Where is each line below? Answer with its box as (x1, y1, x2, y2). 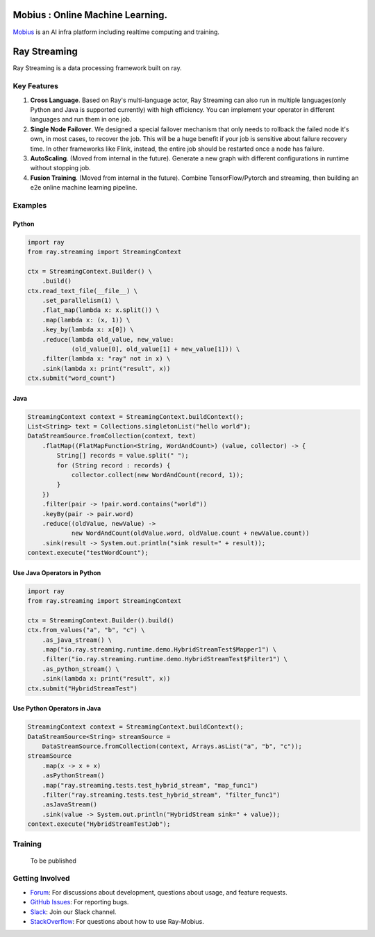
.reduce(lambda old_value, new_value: (42, 335, 174, 343)
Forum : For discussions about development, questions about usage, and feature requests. (30, 888, 287, 896)
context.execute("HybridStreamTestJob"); (27, 820, 171, 828)
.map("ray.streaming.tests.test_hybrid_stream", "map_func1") (42, 781, 258, 789)
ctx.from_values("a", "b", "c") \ (27, 626, 145, 634)
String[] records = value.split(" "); (56, 451, 189, 460)
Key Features (12, 81, 59, 91)
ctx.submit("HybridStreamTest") (27, 684, 138, 693)
